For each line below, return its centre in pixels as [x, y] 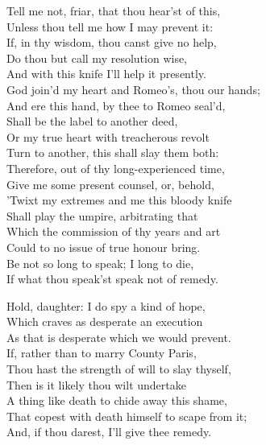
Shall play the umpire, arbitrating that [102, 215]
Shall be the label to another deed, [92, 121]
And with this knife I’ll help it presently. [106, 74]
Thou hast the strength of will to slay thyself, [119, 369]
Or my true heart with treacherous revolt [108, 136]
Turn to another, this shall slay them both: [113, 152]
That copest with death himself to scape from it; [127, 416]
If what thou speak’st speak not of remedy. [112, 279]
